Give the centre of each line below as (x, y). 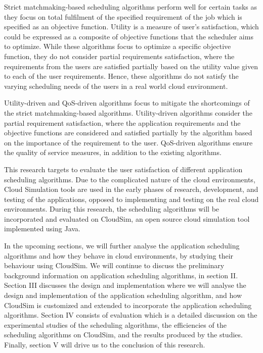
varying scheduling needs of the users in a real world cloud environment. (116, 86)
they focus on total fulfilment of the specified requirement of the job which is (123, 16)
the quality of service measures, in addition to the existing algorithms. (113, 152)
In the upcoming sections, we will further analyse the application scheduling (122, 246)
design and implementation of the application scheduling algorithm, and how (123, 295)
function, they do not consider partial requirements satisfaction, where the (119, 56)
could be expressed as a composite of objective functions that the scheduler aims (129, 36)
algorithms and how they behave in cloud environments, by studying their (119, 255)
